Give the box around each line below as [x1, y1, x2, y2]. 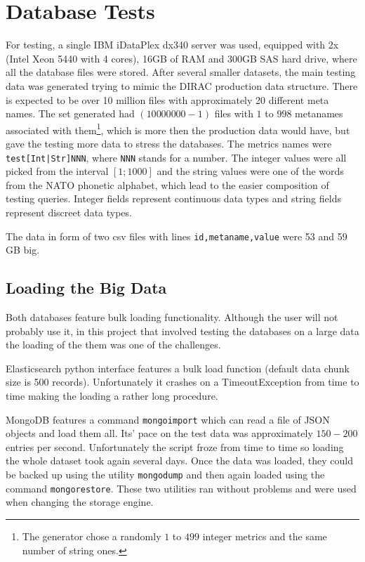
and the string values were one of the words [157, 164, 344, 178]
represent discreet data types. [6, 204, 132, 219]
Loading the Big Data [6, 277, 167, 299]
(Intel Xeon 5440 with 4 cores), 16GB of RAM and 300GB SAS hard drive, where [6, 51, 357, 65]
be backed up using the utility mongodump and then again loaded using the [6, 467, 325, 482]
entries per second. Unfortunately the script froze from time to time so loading [6, 439, 344, 454]
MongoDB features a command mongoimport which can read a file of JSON [6, 412, 330, 426]
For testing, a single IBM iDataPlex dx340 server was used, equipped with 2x [6, 37, 339, 52]
